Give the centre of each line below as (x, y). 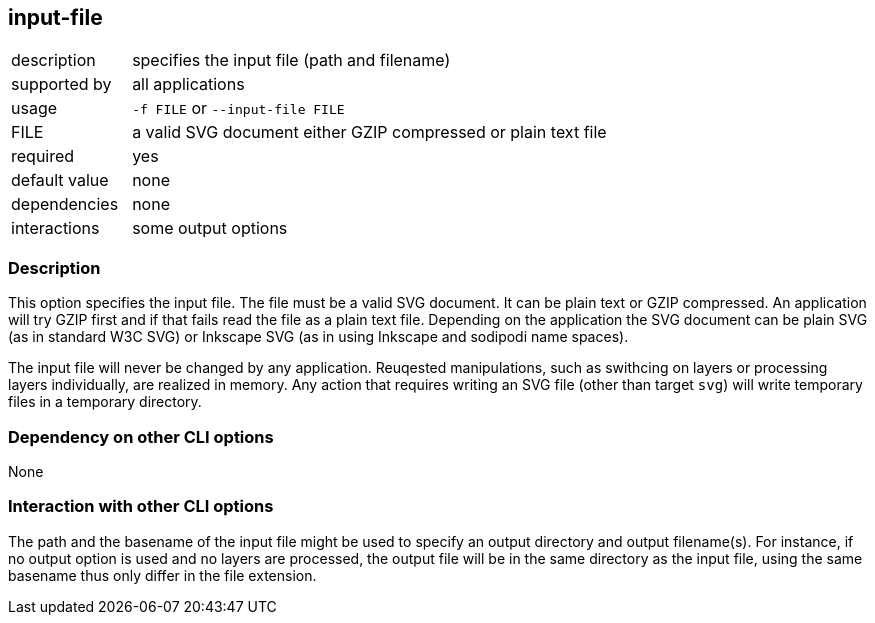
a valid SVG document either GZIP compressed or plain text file (369, 132)
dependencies (65, 204)
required (43, 156)
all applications (188, 84)
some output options (210, 228)
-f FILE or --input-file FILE (238, 108)
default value (60, 180)
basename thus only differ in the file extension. (162, 575)
